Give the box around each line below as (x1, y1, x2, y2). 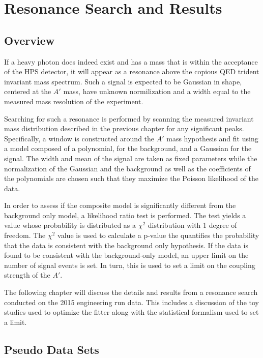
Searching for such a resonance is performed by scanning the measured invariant (4, 113, 254, 124)
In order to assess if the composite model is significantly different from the (4, 200, 236, 211)
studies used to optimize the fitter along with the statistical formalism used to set (4, 307, 259, 317)
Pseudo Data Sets (4, 341, 99, 357)
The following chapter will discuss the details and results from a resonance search (4, 287, 258, 297)
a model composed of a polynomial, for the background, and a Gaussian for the (4, 143, 252, 154)
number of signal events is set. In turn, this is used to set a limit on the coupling (4, 259, 255, 270)
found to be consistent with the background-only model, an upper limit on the (4, 250, 249, 260)
